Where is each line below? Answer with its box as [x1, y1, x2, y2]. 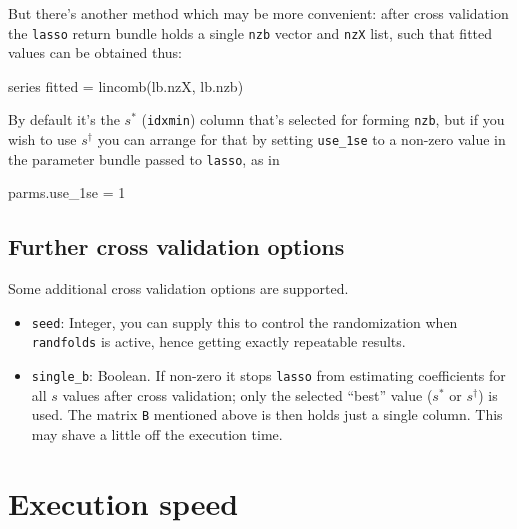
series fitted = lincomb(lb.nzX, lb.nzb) [8, 75, 244, 96]
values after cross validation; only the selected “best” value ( [62, 384, 433, 405]
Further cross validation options [8, 231, 345, 262]
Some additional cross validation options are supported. [8, 278, 349, 299]
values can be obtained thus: [8, 42, 182, 63]
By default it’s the [8, 109, 120, 130]
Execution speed [8, 482, 239, 523]
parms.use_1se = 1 [8, 182, 126, 203]
